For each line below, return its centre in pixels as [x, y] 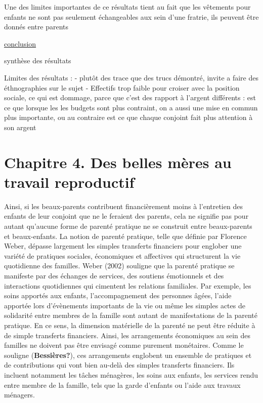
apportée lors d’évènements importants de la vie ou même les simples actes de [125, 305]
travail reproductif [69, 182]
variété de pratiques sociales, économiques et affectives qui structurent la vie [122, 255]
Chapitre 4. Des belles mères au [118, 162]
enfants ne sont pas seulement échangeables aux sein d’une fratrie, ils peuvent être [131, 16]
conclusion [20, 43]
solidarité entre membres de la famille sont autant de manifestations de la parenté [131, 315]
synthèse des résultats [38, 61]
